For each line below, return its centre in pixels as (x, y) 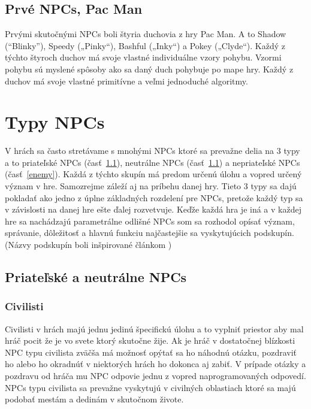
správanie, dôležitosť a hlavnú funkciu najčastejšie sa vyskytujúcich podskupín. (150, 233)
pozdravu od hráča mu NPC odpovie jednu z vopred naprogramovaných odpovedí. (155, 376)
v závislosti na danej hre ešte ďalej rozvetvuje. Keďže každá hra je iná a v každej (153, 209)
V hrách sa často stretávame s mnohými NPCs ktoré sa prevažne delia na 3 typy (153, 151)
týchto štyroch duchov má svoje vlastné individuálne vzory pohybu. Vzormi (143, 57)
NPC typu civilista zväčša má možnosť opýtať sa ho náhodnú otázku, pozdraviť (151, 352)
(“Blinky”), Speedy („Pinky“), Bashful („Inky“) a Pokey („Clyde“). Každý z (145, 45)
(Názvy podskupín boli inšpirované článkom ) (88, 245)
